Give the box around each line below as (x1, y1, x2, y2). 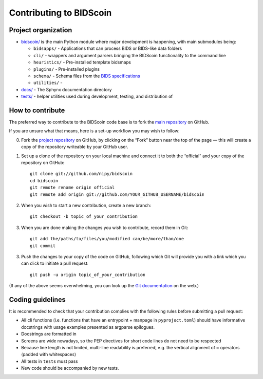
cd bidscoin (30, 178, 58, 183)
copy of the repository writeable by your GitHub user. (21, 144, 129, 150)
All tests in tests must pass (21, 358, 78, 364)
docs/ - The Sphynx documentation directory (21, 86, 112, 92)
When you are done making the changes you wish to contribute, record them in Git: (21, 225, 188, 231)
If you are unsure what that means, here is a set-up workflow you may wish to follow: (9, 128, 180, 134)
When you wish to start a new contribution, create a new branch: (21, 203, 151, 208)
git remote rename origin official (30, 185, 115, 190)
